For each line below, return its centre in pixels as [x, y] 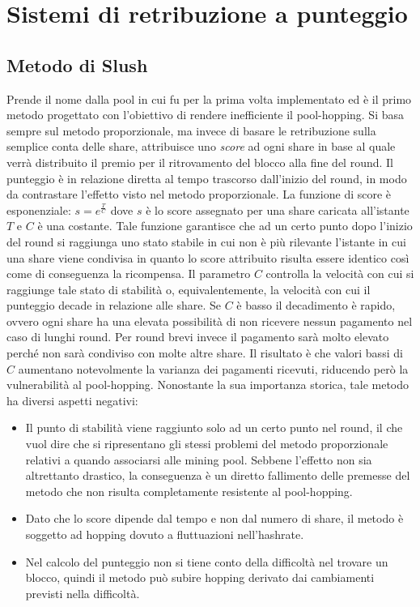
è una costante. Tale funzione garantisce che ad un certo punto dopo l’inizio [225, 226]
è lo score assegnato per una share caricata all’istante [278, 209]
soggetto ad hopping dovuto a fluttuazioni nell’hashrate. [165, 534]
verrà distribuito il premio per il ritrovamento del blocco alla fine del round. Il [200, 162]
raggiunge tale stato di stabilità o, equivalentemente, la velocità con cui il [189, 289]
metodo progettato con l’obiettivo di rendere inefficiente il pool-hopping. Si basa [206, 115]
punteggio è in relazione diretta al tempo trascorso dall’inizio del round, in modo [207, 178]
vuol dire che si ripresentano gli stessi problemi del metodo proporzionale [207, 444]
